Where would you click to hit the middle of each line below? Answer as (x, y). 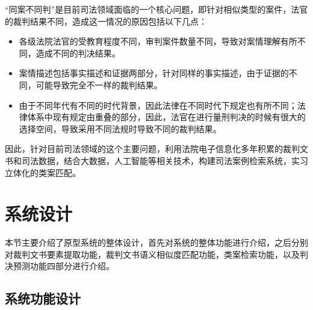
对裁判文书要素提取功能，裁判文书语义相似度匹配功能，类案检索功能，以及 (152, 254)
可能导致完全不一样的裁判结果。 (99, 84)
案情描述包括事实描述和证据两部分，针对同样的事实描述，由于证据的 (154, 73)
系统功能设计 (43, 298)
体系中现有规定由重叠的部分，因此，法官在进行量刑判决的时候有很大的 (166, 117)
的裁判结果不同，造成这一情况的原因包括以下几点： (106, 21)
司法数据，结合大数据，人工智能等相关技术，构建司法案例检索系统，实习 (165, 160)
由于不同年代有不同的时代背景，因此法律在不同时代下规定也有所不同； (158, 105)
